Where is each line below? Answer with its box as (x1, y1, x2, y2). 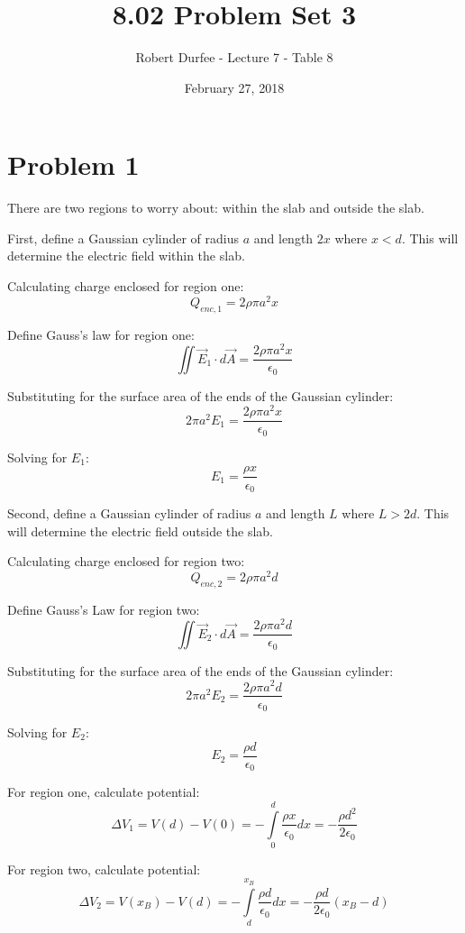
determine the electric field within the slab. (7, 246, 245, 265)
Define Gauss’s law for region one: (7, 325, 195, 343)
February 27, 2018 (184, 78, 285, 96)
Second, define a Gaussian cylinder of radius (7, 503, 251, 522)
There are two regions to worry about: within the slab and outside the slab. (7, 198, 424, 217)
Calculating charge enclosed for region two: (7, 552, 245, 571)
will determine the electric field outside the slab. (7, 521, 273, 540)
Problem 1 (7, 146, 140, 183)
